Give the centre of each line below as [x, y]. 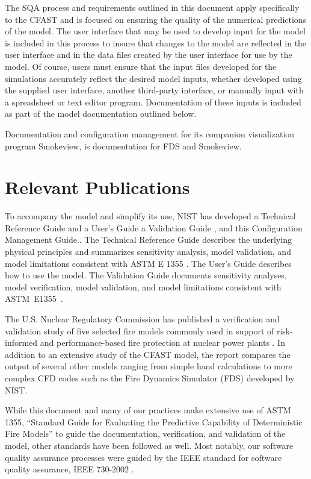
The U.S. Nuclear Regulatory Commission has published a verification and [142, 319]
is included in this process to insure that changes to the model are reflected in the [156, 42]
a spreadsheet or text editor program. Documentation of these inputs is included [153, 102]
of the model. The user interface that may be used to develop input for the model [155, 31]
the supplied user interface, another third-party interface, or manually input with [154, 90]
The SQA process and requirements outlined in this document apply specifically [152, 7]
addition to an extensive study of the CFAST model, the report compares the [148, 354]
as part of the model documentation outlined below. [101, 114]
